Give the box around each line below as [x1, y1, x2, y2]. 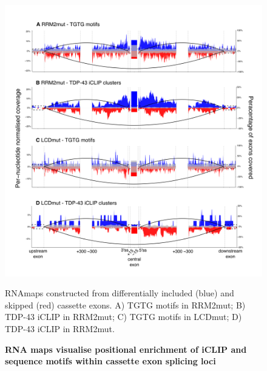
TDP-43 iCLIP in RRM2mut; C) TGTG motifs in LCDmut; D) [5, 310, 242, 323]
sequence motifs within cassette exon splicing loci [5, 355, 216, 367]
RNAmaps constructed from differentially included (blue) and [5, 287, 234, 299]
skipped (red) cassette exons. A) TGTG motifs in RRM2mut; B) [5, 298, 246, 311]
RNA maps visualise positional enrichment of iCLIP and [5, 342, 247, 355]
